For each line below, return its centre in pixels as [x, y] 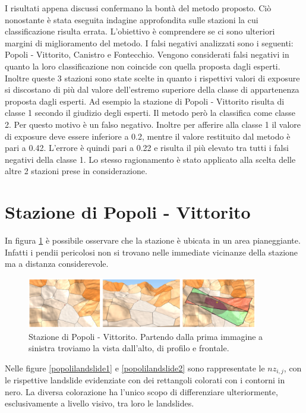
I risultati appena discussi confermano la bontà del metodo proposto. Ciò [138, 8]
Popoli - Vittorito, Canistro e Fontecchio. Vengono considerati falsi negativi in [147, 54]
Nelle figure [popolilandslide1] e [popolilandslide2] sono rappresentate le [135, 368]
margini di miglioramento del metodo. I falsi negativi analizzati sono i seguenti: [149, 42]
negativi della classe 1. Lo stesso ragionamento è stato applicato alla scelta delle [150, 159]
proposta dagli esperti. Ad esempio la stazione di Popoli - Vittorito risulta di [145, 101]
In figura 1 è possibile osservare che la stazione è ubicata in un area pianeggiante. [153, 240]
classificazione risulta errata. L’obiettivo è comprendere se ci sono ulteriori [140, 31]
